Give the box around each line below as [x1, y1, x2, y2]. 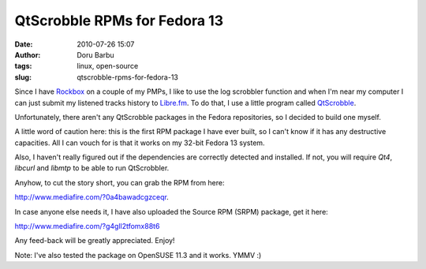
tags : [14, 62, 32, 71]
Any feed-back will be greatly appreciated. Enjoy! [14, 236, 175, 245]
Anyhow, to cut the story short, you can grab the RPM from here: [14, 177, 225, 187]
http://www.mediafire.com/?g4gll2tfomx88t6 [14, 222, 160, 231]
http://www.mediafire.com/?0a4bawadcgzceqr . [14, 192, 169, 202]
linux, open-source [77, 62, 139, 71]
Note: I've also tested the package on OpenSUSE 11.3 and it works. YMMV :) [14, 250, 262, 260]
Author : [14, 50, 41, 59]
